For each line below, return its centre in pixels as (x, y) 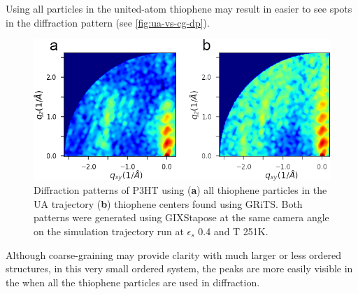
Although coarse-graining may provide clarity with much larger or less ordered (174, 254)
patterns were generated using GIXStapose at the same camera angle (181, 217)
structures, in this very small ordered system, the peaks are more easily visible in (179, 268)
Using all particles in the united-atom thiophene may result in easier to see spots (179, 8)
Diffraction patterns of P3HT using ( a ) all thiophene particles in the (180, 190)
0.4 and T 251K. (233, 231)
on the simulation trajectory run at (109, 231)
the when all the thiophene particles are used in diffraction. (133, 282)
